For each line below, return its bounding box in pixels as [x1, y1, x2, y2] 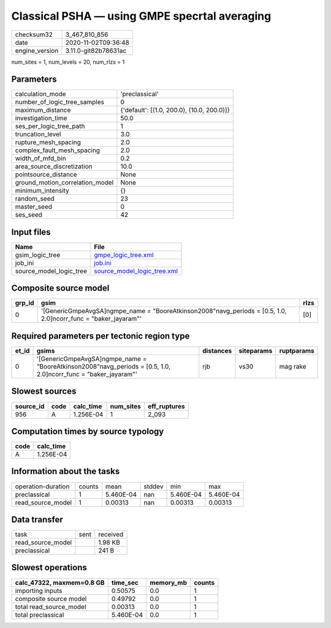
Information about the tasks [11, 466, 120, 477]
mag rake [279, 362, 306, 370]
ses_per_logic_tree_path [15, 122, 85, 131]
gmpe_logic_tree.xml [94, 250, 154, 259]
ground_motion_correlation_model [15, 178, 114, 187]
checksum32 [15, 30, 53, 39]
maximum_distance [15, 106, 71, 115]
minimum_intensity [15, 186, 70, 195]
